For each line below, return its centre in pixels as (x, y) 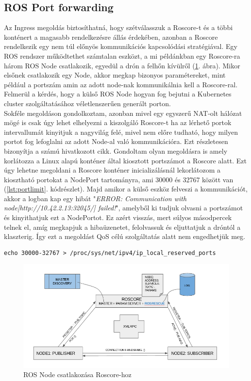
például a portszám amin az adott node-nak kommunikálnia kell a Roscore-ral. (121, 84)
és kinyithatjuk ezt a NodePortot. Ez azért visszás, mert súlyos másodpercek (118, 217)
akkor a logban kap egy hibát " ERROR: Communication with (95, 198)
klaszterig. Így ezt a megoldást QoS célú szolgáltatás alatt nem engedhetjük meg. (125, 236)
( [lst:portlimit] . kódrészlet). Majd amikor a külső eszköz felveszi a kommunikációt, (126, 189)
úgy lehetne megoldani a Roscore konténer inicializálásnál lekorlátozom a (112, 170)
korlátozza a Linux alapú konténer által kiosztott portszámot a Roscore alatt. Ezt (125, 160)
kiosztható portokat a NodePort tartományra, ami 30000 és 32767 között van (119, 179)
